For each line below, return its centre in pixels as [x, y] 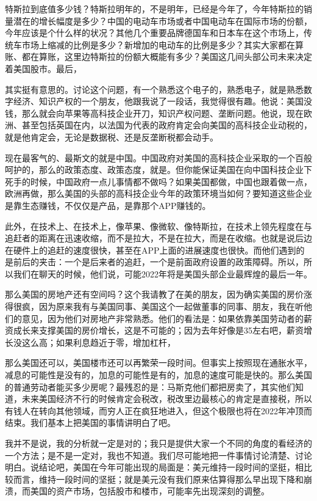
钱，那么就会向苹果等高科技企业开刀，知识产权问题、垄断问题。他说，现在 [154, 113]
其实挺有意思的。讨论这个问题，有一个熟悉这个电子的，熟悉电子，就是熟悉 [154, 89]
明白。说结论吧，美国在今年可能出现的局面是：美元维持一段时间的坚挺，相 [154, 467]
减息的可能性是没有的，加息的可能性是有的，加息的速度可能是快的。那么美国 [158, 375]
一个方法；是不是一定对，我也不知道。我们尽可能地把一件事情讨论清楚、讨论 [158, 455]
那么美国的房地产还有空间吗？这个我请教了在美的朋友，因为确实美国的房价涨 [158, 294]
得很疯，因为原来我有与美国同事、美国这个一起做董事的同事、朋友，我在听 [154, 306]
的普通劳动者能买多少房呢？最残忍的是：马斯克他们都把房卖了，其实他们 [150, 386]
